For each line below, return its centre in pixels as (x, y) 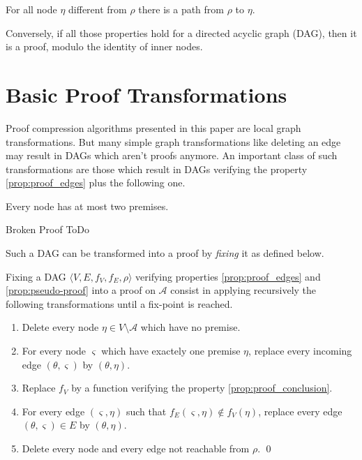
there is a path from (181, 9)
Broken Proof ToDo (48, 229)
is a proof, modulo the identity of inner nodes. (104, 46)
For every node (54, 351)
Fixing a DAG (36, 276)
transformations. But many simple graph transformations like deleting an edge (173, 141)
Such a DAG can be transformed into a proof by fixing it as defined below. (165, 253)
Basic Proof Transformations (146, 94)
